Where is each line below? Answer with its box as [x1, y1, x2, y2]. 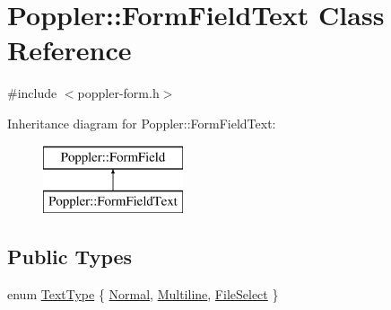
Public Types [7, 243, 133, 270]
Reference [7, 31, 132, 68]
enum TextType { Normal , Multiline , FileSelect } [7, 284, 279, 303]
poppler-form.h [77, 84, 160, 102]
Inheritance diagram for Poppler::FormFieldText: [7, 113, 276, 132]
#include [7, 84, 57, 102]
